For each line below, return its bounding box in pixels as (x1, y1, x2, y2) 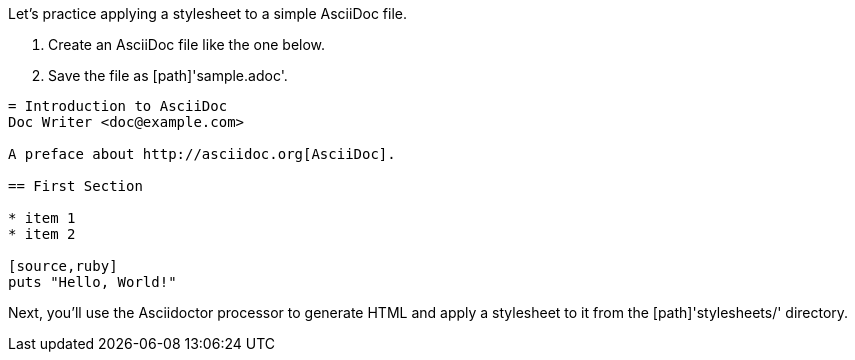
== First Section (8, 178, 143, 194)
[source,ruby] (8, 258, 118, 274)
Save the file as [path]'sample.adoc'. (48, 67, 288, 84)
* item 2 (8, 226, 76, 242)
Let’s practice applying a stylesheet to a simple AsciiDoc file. (8, 5, 407, 22)
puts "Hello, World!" (8, 274, 177, 290)
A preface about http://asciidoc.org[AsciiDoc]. (8, 146, 396, 162)
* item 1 (8, 210, 76, 226)
